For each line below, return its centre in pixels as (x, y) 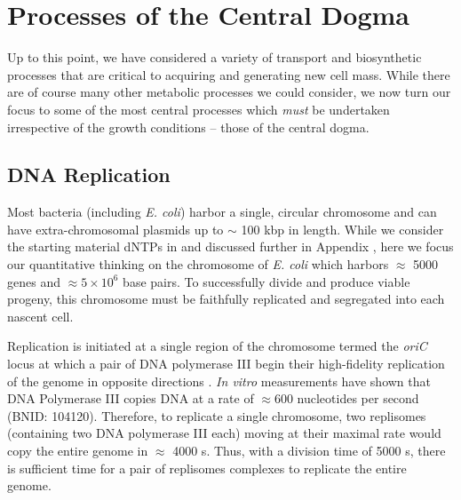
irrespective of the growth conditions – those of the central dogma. (188, 127)
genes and (34, 281)
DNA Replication (89, 175)
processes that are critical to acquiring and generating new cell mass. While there (229, 74)
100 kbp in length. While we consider (342, 229)
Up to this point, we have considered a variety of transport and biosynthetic (215, 57)
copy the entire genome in (78, 451)
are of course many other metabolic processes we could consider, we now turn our (229, 92)
